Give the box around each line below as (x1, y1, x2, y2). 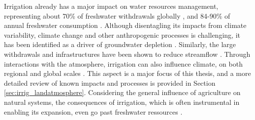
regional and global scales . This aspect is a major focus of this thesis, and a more (4, 68, 251, 78)
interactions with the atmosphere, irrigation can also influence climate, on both (4, 58, 243, 69)
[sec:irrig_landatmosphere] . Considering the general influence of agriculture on (4, 87, 241, 97)
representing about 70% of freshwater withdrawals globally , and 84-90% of (4, 10, 230, 21)
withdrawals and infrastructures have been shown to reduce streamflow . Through (4, 48, 251, 59)
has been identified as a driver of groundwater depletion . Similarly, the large (4, 39, 236, 49)
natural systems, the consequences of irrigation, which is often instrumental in (4, 96, 240, 107)
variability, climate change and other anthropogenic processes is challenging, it (4, 29, 240, 40)
